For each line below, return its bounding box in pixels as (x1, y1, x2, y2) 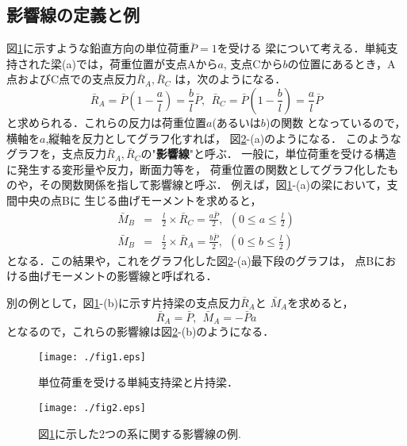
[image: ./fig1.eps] (38, 351, 147, 363)
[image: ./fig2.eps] (38, 402, 147, 414)
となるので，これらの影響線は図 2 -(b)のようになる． (6, 323, 275, 340)
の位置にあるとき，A (287, 55, 396, 71)
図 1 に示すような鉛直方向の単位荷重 (6, 40, 190, 56)
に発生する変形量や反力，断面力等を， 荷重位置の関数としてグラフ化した (6, 160, 388, 177)
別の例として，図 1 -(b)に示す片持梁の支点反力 (6, 294, 240, 310)
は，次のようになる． (175, 71, 286, 87)
